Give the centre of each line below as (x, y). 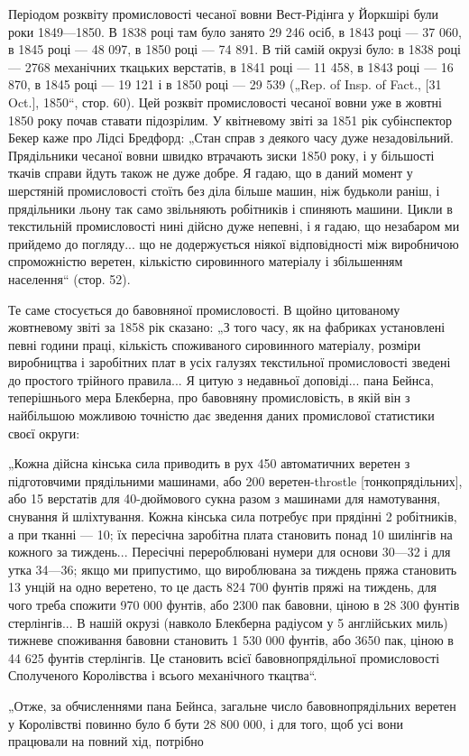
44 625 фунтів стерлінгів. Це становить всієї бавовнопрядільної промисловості (224, 657)
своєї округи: (44, 433)
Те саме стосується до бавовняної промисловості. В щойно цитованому (204, 309)
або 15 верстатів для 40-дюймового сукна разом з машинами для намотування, (225, 498)
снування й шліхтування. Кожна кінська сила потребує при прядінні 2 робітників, (233, 516)
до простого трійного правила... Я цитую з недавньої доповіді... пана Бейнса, (221, 379)
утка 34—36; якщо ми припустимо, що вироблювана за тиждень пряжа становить (233, 569)
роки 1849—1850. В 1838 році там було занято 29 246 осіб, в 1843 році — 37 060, (235, 31)
